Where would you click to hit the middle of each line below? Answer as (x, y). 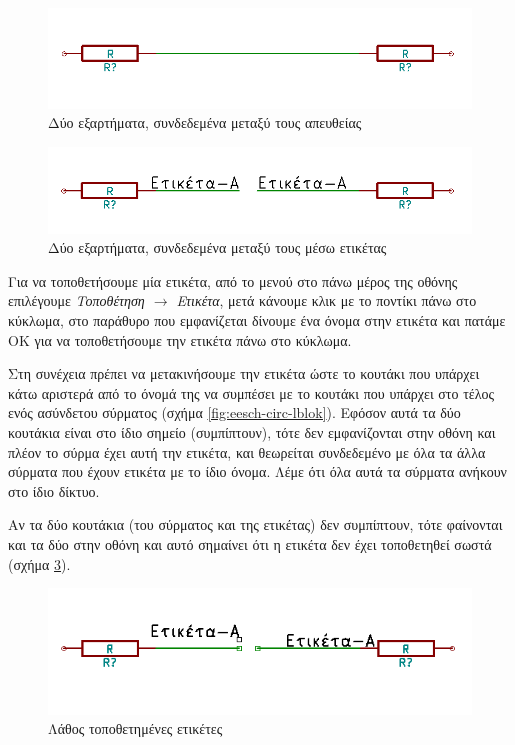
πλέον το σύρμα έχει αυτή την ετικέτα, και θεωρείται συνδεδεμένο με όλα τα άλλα (247, 451)
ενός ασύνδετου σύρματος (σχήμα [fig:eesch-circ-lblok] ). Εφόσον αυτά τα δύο (234, 412)
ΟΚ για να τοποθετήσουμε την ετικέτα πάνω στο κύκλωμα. (180, 339)
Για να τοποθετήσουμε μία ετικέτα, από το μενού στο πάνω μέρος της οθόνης (233, 280)
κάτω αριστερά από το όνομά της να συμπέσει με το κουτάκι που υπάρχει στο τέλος (251, 392)
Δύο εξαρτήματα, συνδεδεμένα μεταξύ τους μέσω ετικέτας (217, 247)
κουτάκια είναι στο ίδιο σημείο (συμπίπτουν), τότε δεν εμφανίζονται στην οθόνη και (252, 432)
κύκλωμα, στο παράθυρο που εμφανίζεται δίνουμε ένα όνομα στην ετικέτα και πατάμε (257, 320)
